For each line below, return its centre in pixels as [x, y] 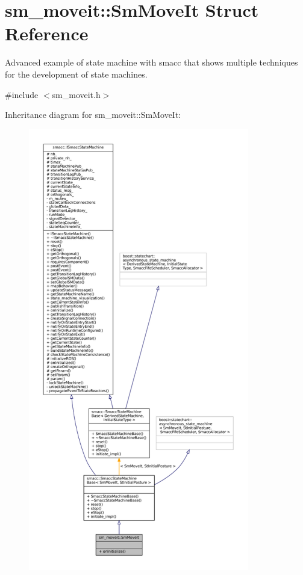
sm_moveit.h [76, 94]
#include [22, 94]
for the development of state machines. [76, 74]
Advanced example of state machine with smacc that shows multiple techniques [151, 62]
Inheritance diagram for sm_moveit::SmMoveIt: [93, 115]
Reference [47, 33]
